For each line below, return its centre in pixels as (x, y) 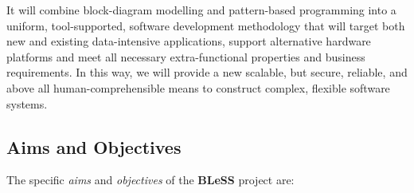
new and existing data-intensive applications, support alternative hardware (189, 41)
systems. (27, 103)
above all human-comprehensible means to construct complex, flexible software (198, 87)
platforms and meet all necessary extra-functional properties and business (186, 56)
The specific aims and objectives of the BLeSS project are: (150, 180)
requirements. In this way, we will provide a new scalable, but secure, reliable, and (207, 72)
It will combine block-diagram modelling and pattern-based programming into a (201, 10)
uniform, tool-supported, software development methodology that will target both (206, 25)
